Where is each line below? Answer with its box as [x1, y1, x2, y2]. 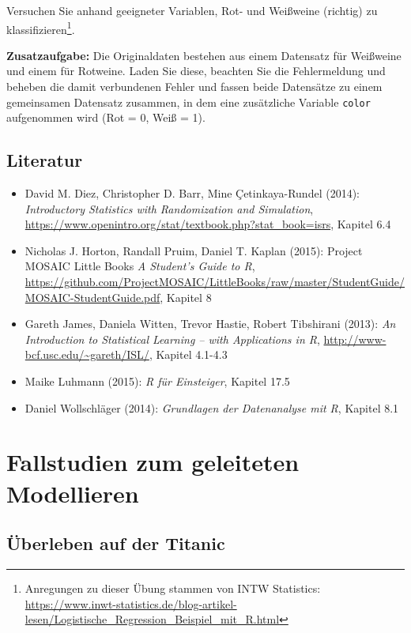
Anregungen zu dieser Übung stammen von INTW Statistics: [25, 579, 321, 596]
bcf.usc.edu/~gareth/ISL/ [25, 346, 149, 363]
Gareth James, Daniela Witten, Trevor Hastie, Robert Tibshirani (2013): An [25, 315, 396, 332]
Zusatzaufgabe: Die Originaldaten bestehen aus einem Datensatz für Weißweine [6, 47, 402, 63]
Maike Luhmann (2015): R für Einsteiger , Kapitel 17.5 [25, 373, 290, 390]
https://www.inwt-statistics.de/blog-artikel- [25, 595, 237, 612]
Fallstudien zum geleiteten [6, 446, 300, 478]
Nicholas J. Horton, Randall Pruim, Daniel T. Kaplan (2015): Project [25, 242, 363, 258]
